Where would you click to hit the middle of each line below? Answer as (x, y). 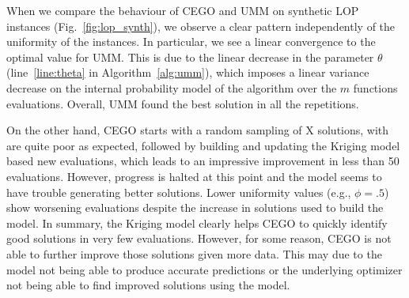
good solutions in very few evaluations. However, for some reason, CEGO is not (199, 238)
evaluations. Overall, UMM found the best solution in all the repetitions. (183, 103)
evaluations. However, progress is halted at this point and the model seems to (194, 176)
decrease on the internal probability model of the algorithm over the (172, 87)
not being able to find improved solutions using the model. (148, 285)
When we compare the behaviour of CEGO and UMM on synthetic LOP (183, 10)
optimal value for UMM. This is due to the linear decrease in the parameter (190, 57)
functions (375, 87)
